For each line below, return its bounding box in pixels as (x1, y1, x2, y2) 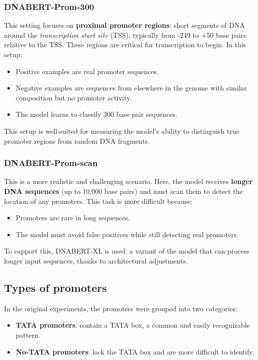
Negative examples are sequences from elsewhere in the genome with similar (15, 83, 247, 93)
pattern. (15, 329, 40, 340)
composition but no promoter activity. (15, 92, 132, 102)
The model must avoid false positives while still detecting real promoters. (15, 229, 239, 239)
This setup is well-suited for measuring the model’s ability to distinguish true (4, 125, 240, 136)
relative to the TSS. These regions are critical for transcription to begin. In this (4, 39, 247, 50)
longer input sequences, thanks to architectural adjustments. (4, 255, 188, 266)
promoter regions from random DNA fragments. (4, 135, 150, 146)
